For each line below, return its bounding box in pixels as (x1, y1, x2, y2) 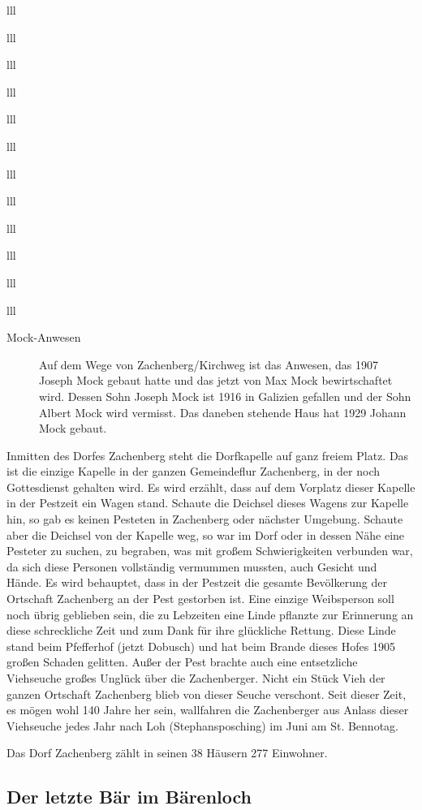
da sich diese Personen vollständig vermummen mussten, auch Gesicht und (6, 558, 377, 575)
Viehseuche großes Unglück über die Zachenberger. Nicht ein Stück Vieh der (6, 670, 385, 686)
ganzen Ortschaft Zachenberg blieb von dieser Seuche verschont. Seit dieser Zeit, (6, 685, 407, 702)
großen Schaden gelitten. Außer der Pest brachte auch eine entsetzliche (6, 653, 358, 670)
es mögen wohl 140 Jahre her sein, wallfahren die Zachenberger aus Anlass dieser (6, 701, 409, 718)
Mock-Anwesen (6, 329, 81, 346)
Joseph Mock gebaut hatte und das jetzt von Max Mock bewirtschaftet (39, 372, 393, 389)
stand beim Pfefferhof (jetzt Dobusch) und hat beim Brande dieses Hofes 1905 (6, 637, 395, 654)
